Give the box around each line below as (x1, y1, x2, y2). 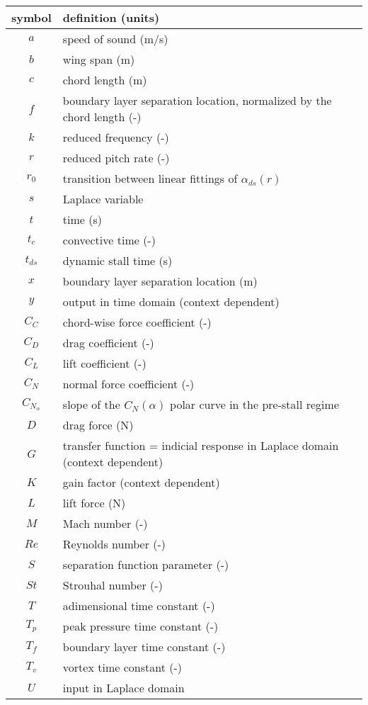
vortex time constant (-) (62, 659, 182, 675)
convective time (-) (62, 232, 156, 248)
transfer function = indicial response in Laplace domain (62, 437, 339, 453)
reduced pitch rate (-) (62, 150, 170, 166)
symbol (11, 9, 52, 26)
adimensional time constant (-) (62, 597, 215, 614)
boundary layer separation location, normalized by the (62, 92, 332, 108)
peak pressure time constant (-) (62, 618, 219, 634)
